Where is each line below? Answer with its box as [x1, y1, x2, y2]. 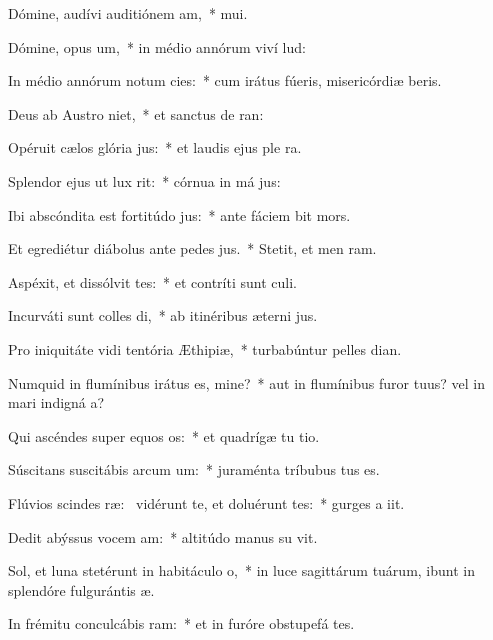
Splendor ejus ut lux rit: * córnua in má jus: [8, 170, 281, 191]
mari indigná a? [8, 392, 105, 413]
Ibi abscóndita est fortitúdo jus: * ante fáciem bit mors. [8, 204, 351, 225]
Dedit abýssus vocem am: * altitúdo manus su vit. [8, 526, 318, 547]
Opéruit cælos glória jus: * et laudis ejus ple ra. [8, 137, 302, 158]
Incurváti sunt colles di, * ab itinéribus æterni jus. [8, 305, 318, 326]
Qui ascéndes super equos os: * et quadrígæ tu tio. [8, 425, 320, 446]
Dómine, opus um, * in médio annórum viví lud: [8, 36, 306, 57]
